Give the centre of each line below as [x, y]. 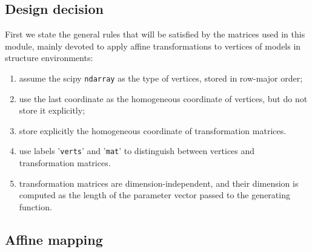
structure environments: [49, 58]
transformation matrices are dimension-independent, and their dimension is [159, 183]
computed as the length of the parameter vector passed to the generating [154, 195]
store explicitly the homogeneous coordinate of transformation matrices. [153, 130]
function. [35, 206]
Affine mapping [54, 239]
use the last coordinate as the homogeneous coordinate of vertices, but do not [163, 98]
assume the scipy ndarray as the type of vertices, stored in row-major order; [161, 78]
